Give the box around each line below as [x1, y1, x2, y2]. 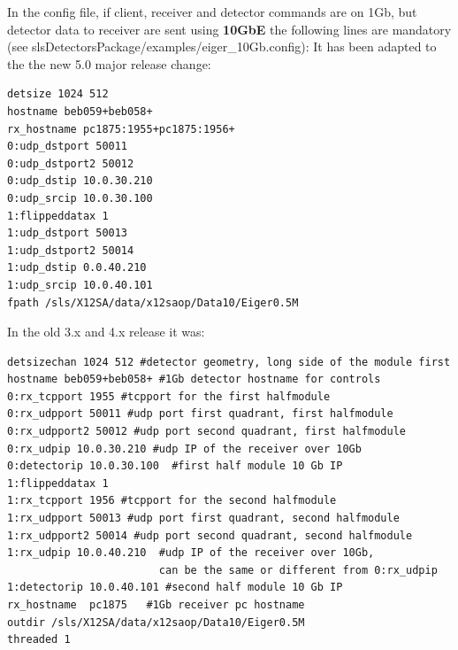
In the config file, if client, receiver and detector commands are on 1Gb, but [7, 3, 417, 20]
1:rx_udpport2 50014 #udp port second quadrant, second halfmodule [7, 529, 413, 542]
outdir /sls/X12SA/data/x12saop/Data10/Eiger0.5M [7, 615, 305, 629]
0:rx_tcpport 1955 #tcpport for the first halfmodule [7, 390, 331, 403]
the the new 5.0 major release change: [7, 54, 211, 73]
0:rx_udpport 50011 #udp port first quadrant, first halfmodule [7, 407, 393, 421]
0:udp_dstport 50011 [7, 140, 128, 153]
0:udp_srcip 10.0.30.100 [7, 191, 153, 205]
